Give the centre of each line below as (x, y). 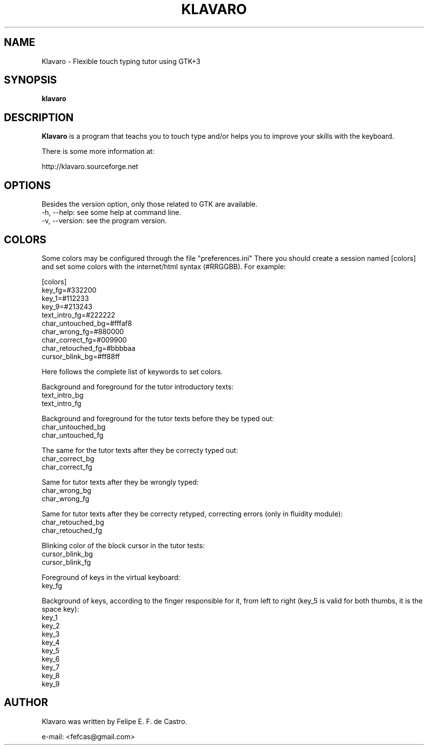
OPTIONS (27, 185)
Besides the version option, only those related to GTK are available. (150, 204)
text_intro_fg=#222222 (78, 315)
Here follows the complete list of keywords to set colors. (132, 371)
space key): (60, 609)
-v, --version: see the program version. (104, 221)
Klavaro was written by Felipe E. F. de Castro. (114, 721)
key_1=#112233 (65, 298)
